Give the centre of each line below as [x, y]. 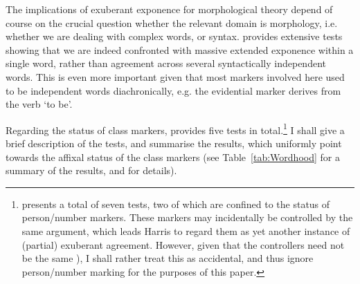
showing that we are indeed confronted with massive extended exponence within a [180, 49]
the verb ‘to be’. [39, 104]
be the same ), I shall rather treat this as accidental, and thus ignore [168, 258]
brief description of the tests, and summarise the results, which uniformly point [174, 143]
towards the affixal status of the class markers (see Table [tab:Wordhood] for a [173, 157]
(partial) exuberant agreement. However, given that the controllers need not [183, 244]
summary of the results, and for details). [91, 170]
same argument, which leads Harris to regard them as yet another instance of [186, 230]
